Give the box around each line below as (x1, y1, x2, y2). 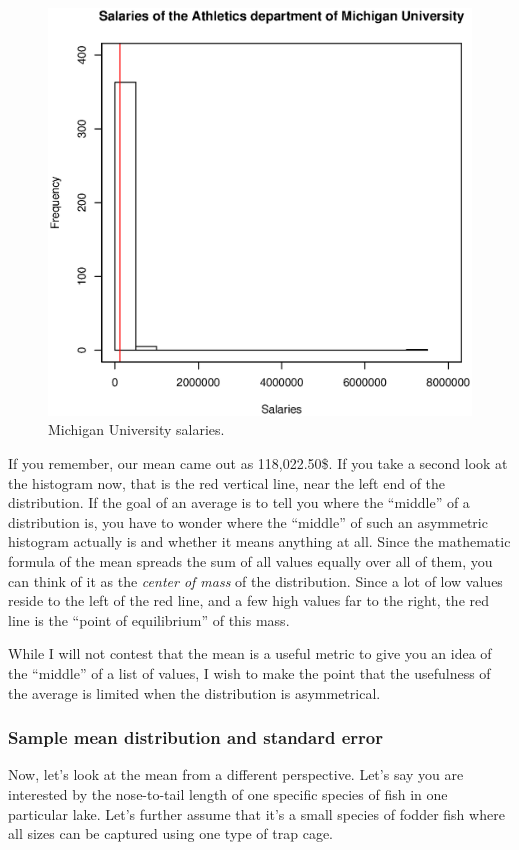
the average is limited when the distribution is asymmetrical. (8, 682, 381, 703)
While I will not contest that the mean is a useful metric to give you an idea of (8, 643, 492, 664)
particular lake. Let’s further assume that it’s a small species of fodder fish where (8, 803, 505, 824)
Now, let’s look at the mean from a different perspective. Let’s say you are (8, 764, 464, 785)
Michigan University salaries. (48, 419, 225, 440)
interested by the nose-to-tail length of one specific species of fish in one (8, 783, 448, 804)
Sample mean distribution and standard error (8, 725, 383, 750)
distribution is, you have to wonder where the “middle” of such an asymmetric (8, 511, 488, 532)
